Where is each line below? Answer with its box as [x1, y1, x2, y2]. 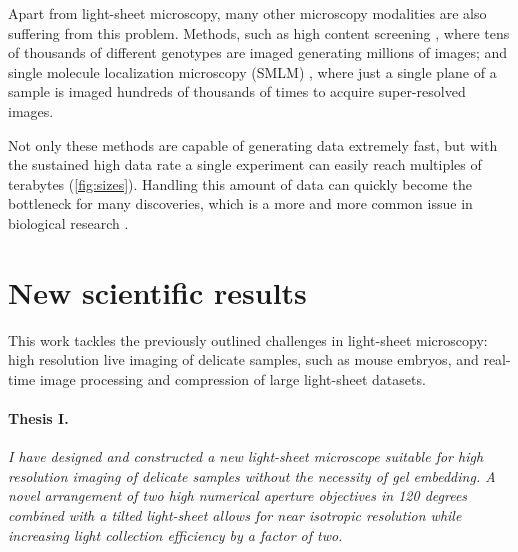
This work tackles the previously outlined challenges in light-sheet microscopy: [8, 329, 488, 350]
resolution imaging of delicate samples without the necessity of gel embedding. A [8, 465, 496, 486]
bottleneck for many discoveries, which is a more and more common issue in [8, 193, 473, 214]
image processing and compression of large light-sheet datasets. [39, 368, 426, 389]
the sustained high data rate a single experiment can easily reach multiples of [8, 154, 482, 175]
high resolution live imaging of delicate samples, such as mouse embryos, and [8, 349, 479, 370]
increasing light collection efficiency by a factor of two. [8, 524, 343, 545]
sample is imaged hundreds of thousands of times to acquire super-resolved [8, 81, 466, 102]
